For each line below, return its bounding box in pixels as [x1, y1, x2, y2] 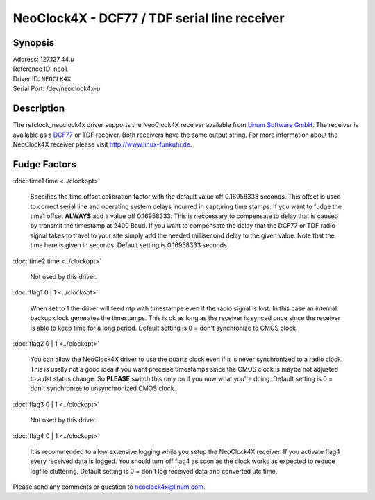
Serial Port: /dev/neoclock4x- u [12, 84, 101, 93]
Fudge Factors [12, 158, 76, 170]
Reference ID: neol [12, 65, 69, 73]
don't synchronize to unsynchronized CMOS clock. [30, 384, 176, 392]
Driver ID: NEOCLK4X [12, 74, 72, 83]
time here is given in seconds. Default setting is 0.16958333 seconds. [30, 241, 229, 249]
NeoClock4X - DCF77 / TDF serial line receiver [12, 10, 285, 26]
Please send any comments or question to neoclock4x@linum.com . [12, 483, 206, 491]
